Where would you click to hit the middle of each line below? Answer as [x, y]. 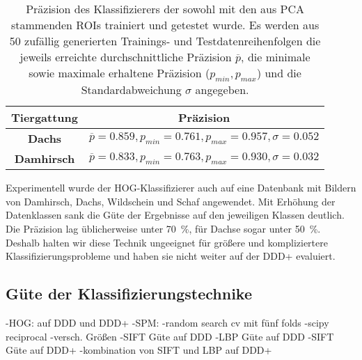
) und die [279, 73]
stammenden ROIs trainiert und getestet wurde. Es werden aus [165, 25]
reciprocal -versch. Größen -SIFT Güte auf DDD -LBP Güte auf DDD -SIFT [170, 336]
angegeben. [222, 90]
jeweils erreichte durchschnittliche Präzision [126, 57]
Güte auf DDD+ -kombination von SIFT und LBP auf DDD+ [139, 350]
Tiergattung [45, 118]
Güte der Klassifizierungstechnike [129, 294]
